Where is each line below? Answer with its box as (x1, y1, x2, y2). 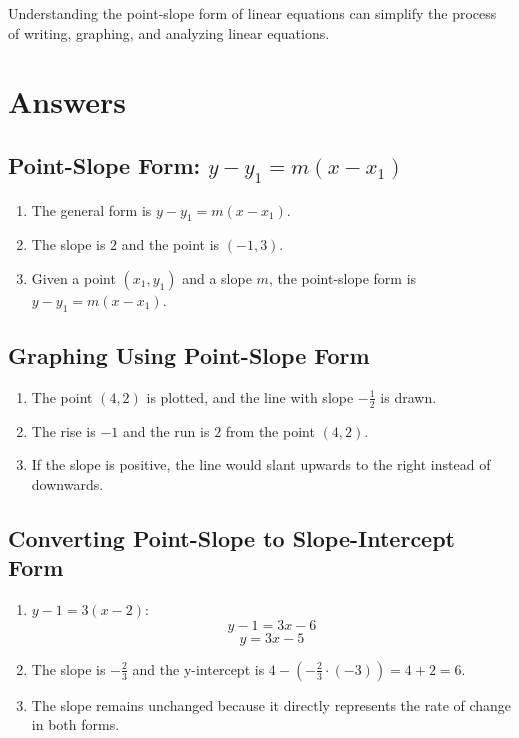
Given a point (31, 267, 116, 288)
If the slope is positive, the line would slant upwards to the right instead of (31, 454, 491, 475)
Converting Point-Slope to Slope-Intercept (8, 522, 455, 553)
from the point (225, 420, 315, 441)
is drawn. (380, 386, 437, 407)
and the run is (122, 420, 210, 441)
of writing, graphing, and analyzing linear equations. (8, 22, 330, 43)
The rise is (31, 420, 96, 441)
